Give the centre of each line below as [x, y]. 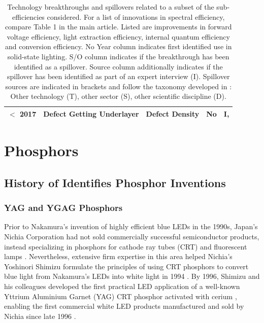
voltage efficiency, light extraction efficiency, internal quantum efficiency [118, 36]
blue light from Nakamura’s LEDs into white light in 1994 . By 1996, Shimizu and [132, 276]
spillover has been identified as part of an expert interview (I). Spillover [119, 76]
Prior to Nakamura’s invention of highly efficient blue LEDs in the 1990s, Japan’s [131, 226]
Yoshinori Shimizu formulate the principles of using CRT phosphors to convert [126, 266]
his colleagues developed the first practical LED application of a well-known [122, 286]
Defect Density [173, 113]
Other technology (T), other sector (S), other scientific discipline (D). [118, 96]
